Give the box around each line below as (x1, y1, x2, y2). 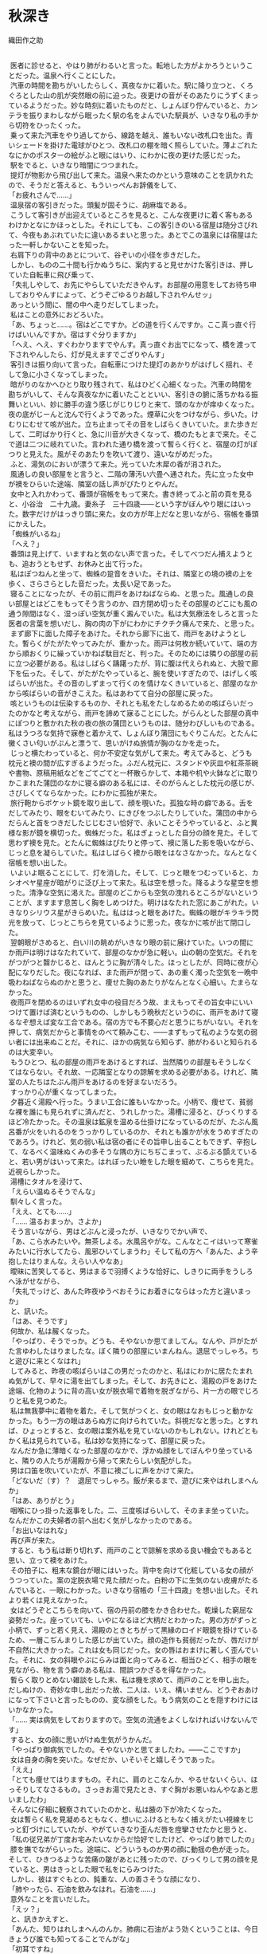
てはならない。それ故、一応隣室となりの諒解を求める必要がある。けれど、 (8, 1067, 252, 1076)
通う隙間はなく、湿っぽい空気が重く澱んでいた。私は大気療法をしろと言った (8, 608, 259, 618)
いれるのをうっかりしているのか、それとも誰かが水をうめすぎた (42, 1126, 252, 1136)
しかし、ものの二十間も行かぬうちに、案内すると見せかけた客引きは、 (10, 260, 240, 269)
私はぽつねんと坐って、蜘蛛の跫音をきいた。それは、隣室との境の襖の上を (10, 568, 253, 578)
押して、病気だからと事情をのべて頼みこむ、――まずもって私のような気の (8, 1027, 251, 1036)
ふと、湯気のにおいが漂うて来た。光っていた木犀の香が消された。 (10, 459, 226, 469)
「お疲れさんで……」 (8, 190, 76, 199)
